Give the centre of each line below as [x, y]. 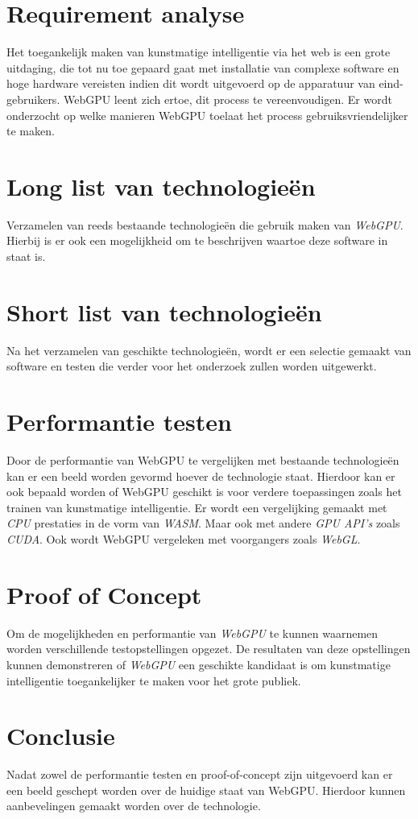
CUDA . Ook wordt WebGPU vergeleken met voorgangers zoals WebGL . [184, 539]
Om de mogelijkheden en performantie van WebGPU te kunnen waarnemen [192, 633]
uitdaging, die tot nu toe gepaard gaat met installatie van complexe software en [203, 67]
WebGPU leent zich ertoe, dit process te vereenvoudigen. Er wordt [228, 99]
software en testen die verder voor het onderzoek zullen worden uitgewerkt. [192, 366]
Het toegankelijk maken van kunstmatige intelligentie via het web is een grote [199, 52]
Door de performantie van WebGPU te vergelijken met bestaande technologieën [203, 460]
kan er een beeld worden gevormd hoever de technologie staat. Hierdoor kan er [201, 476]
